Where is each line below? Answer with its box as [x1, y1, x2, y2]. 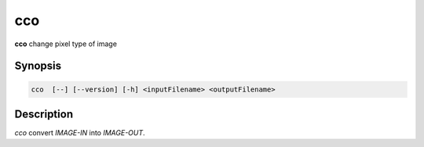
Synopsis [14, 59, 62, 73]
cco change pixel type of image [14, 39, 118, 48]
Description [14, 107, 74, 120]
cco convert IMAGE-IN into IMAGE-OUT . [14, 128, 145, 138]
